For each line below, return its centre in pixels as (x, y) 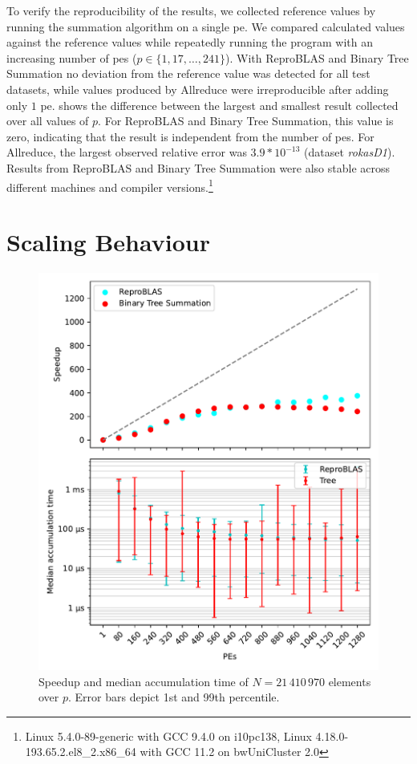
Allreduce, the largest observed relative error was (127, 152)
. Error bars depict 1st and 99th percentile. (174, 697)
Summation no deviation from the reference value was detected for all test (188, 73)
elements (350, 681)
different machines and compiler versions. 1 (110, 185)
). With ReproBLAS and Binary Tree (317, 57)
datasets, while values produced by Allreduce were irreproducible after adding (198, 89)
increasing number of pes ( (72, 57)
